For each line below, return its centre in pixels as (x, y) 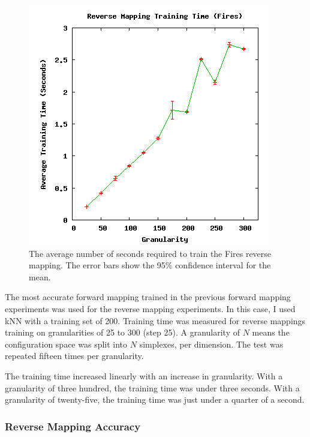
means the (271, 332)
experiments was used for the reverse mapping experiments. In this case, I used (150, 308)
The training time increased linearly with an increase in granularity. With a (144, 375)
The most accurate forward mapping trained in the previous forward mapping (148, 297)
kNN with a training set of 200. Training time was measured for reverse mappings (155, 320)
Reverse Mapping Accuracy (73, 426)
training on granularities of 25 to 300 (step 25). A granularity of (122, 332)
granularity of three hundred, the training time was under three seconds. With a (152, 387)
